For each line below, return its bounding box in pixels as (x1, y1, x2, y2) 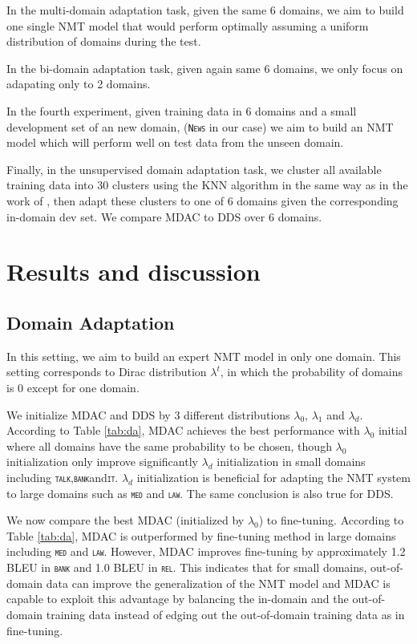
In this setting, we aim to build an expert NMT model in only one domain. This (6, 347, 401, 364)
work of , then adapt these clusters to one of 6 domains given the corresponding (6, 192, 399, 209)
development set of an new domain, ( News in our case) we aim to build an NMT (6, 118, 394, 135)
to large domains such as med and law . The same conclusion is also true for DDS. (6, 484, 394, 501)
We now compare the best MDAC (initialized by (6, 512, 245, 529)
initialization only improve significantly (6, 453, 198, 470)
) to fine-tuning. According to (258, 512, 404, 529)
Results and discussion (6, 255, 261, 288)
